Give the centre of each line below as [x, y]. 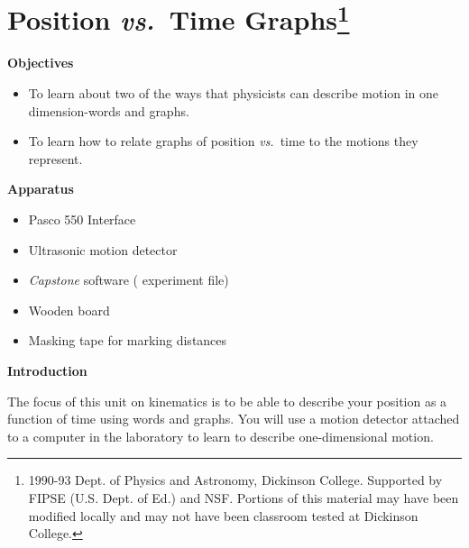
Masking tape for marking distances [128, 340]
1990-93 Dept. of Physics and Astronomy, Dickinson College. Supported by [235, 480]
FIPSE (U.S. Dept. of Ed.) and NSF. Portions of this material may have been [244, 497]
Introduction [47, 370]
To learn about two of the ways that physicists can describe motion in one [234, 93]
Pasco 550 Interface [82, 219]
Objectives [41, 63]
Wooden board [69, 310]
